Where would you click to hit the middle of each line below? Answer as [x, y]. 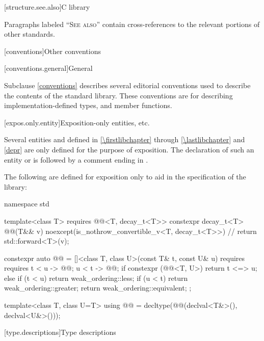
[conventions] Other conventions [52, 51]
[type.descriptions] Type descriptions [60, 332]
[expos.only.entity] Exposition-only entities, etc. [77, 122]
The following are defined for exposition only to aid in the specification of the [125, 177]
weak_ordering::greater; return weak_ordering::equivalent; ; [98, 288]
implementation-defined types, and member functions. [88, 105]
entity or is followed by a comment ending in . [76, 159]
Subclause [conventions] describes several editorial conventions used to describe [127, 85]
